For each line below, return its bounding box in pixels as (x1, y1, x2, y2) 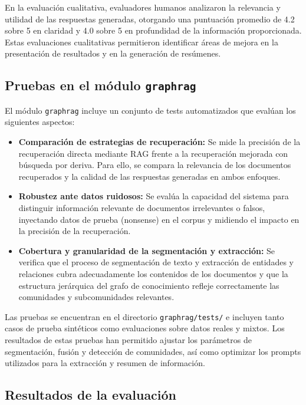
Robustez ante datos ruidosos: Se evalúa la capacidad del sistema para (18, 190, 289, 202)
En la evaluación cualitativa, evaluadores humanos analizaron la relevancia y (5, 1, 281, 13)
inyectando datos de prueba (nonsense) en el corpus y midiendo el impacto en (18, 213, 300, 225)
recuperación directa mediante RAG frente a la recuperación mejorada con (18, 147, 288, 159)
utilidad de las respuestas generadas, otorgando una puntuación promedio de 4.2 (5, 12, 295, 25)
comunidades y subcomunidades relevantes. (18, 291, 175, 303)
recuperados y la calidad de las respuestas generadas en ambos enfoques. (18, 170, 281, 182)
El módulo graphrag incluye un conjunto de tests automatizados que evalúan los (5, 104, 296, 116)
